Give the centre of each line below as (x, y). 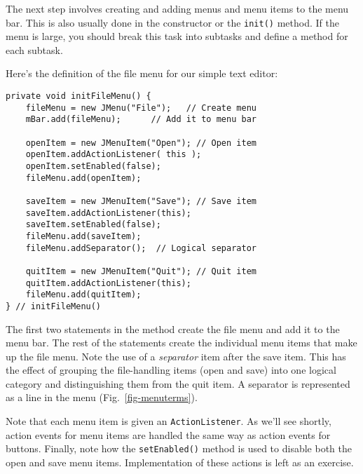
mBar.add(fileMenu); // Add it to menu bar (141, 120)
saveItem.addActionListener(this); (108, 213)
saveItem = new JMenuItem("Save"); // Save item (141, 201)
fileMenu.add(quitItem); (83, 295)
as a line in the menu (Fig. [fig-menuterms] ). (102, 397)
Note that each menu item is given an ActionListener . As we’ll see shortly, (169, 421)
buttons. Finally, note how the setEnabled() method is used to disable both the (179, 448)
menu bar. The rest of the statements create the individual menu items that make (181, 343)
